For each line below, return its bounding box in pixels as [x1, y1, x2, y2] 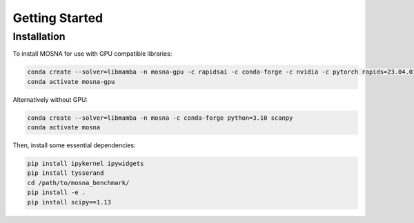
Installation [12, 30, 66, 43]
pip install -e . [27, 189, 86, 196]
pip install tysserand [27, 169, 104, 177]
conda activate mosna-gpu [27, 78, 115, 85]
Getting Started [12, 10, 103, 25]
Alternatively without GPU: [12, 95, 88, 103]
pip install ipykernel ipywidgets [27, 160, 144, 168]
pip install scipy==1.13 [27, 198, 112, 206]
